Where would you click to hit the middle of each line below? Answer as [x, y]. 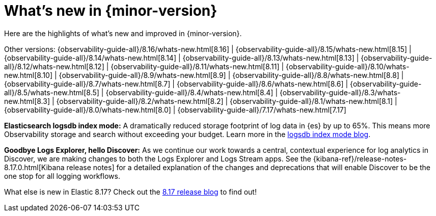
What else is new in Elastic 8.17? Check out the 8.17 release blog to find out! [130, 192]
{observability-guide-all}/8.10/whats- [348, 66]
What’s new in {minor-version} [111, 11]
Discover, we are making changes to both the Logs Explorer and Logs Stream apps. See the [158, 158]
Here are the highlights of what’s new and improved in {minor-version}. [123, 33]
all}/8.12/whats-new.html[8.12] [54, 66]
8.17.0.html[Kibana [34, 167]
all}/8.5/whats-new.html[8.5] [52, 92]
